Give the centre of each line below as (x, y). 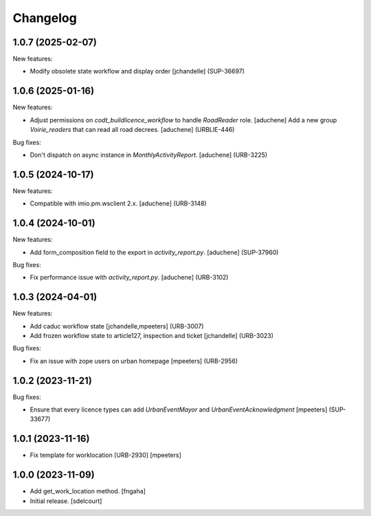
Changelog (45, 18)
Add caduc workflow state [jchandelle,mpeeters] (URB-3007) (117, 326)
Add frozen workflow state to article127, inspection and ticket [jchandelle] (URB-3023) (152, 335)
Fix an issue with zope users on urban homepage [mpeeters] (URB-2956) (134, 361)
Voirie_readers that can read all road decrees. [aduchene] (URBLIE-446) (132, 130)
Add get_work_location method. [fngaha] (88, 491)
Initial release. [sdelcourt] (66, 501)
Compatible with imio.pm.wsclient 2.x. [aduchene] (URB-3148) (118, 203)
